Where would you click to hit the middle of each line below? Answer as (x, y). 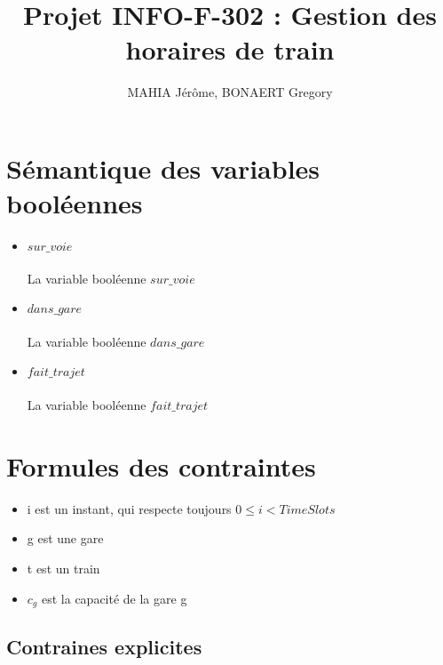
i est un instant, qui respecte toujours (129, 508)
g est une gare (65, 538)
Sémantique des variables (163, 168)
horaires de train (230, 49)
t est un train (63, 568)
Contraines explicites (104, 647)
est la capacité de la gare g (114, 598)
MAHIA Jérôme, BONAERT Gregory (230, 92)
